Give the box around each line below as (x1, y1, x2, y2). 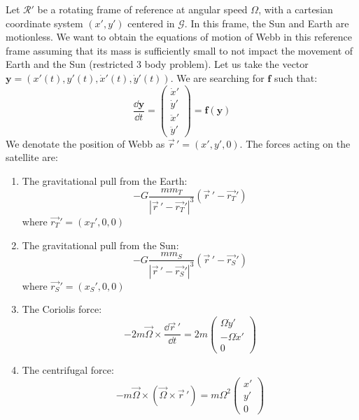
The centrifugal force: (22, 362, 114, 377)
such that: (274, 70, 318, 85)
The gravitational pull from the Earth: (22, 173, 188, 188)
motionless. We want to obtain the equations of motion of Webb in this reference (6, 29, 353, 44)
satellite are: (6, 150, 58, 164)
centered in (127, 15, 175, 30)
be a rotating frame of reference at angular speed (37, 2, 248, 16)
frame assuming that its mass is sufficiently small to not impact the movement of (6, 43, 353, 57)
